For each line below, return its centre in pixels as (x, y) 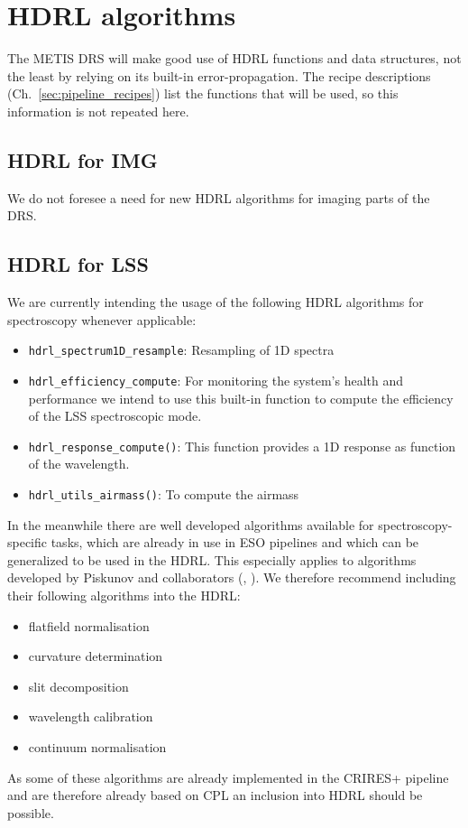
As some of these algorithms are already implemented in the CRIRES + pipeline (228, 777)
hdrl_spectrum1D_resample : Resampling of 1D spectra (181, 350)
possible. (31, 812)
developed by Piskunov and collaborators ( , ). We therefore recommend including (232, 577)
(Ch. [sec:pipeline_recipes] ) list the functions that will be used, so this (203, 93)
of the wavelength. (79, 464)
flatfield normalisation (89, 625)
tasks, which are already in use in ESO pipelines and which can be (235, 542)
